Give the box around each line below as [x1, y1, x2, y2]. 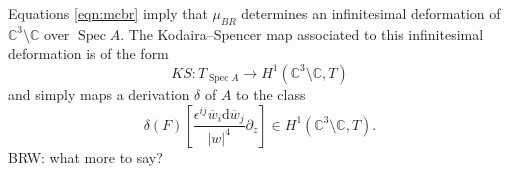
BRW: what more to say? [8, 146, 163, 167]
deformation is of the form [8, 43, 169, 64]
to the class [236, 83, 306, 104]
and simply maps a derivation [8, 83, 190, 104]
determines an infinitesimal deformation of [241, 3, 501, 23]
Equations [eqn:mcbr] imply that [8, 3, 208, 23]
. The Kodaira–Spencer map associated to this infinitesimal [120, 23, 484, 44]
